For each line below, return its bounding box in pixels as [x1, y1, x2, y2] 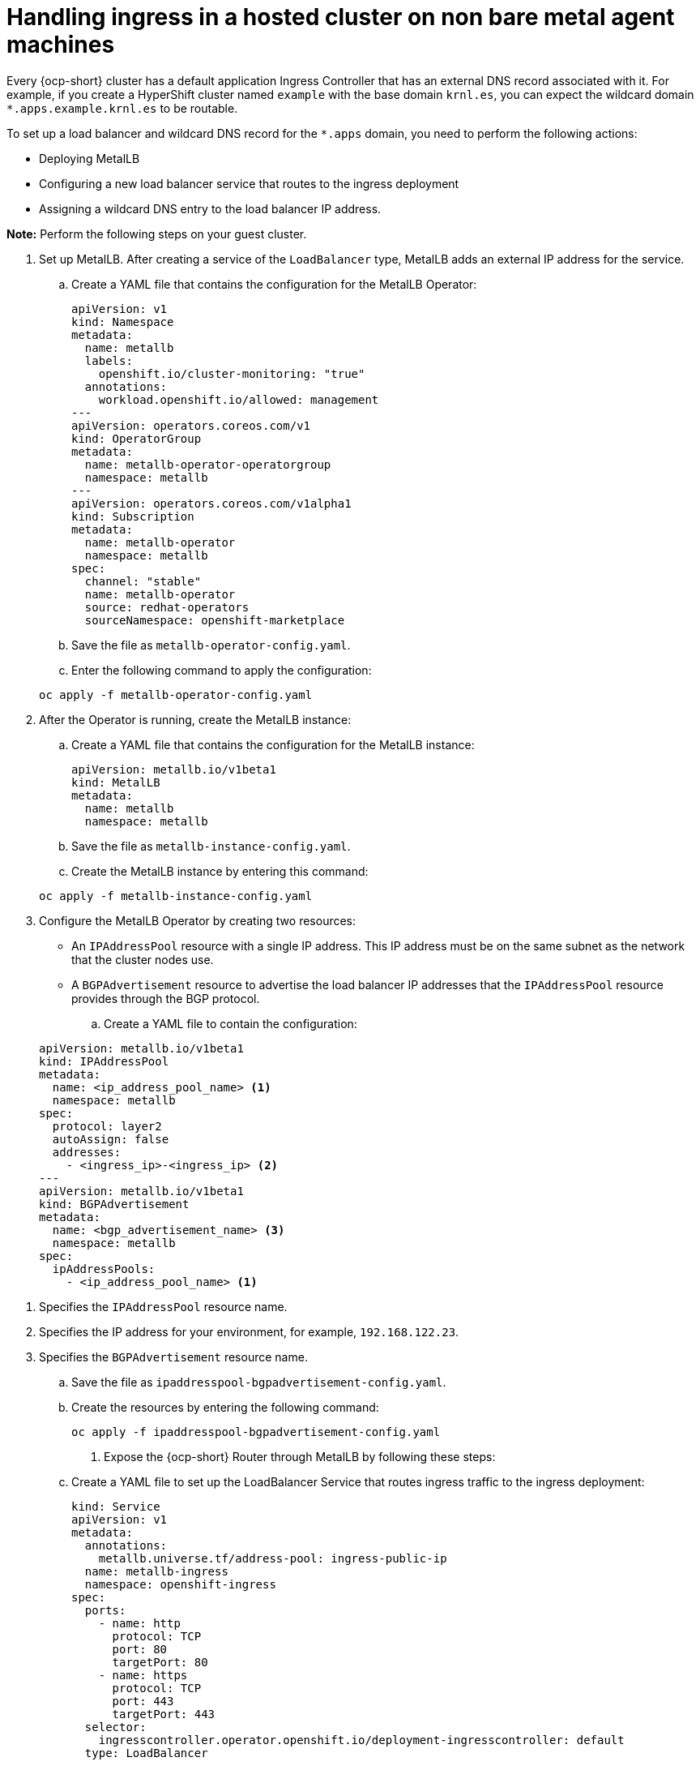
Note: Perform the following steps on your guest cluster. [6, 226, 307, 241]
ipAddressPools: [52, 1262, 156, 1275]
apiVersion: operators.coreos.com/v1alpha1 [71, 496, 352, 510]
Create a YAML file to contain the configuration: [104, 1016, 357, 1031]
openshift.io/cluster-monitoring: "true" [98, 366, 365, 380]
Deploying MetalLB [39, 151, 140, 165]
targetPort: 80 [112, 1655, 208, 1669]
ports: [84, 1603, 126, 1617]
